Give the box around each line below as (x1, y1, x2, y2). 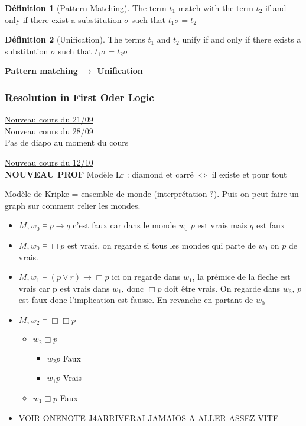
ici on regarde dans (112, 270, 181, 283)
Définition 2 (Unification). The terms (5, 33, 145, 46)
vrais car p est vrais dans (18, 282, 110, 294)
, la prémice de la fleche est (192, 270, 291, 283)
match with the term (178, 2, 253, 14)
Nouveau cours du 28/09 (5, 124, 93, 137)
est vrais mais (197, 219, 248, 231)
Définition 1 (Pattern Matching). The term (5, 2, 167, 14)
